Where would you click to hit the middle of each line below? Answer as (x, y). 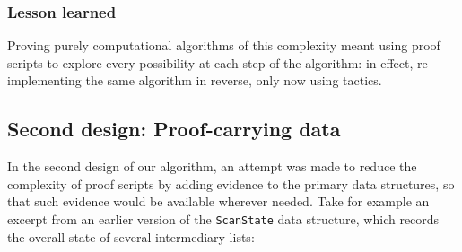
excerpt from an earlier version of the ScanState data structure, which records (223, 218)
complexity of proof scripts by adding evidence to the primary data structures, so (231, 183)
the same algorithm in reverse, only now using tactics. (234, 80)
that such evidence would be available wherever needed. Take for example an (218, 201)
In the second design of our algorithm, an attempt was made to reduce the (212, 166)
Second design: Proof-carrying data (174, 129)
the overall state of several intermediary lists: (131, 236)
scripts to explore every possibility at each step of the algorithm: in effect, (210, 62)
